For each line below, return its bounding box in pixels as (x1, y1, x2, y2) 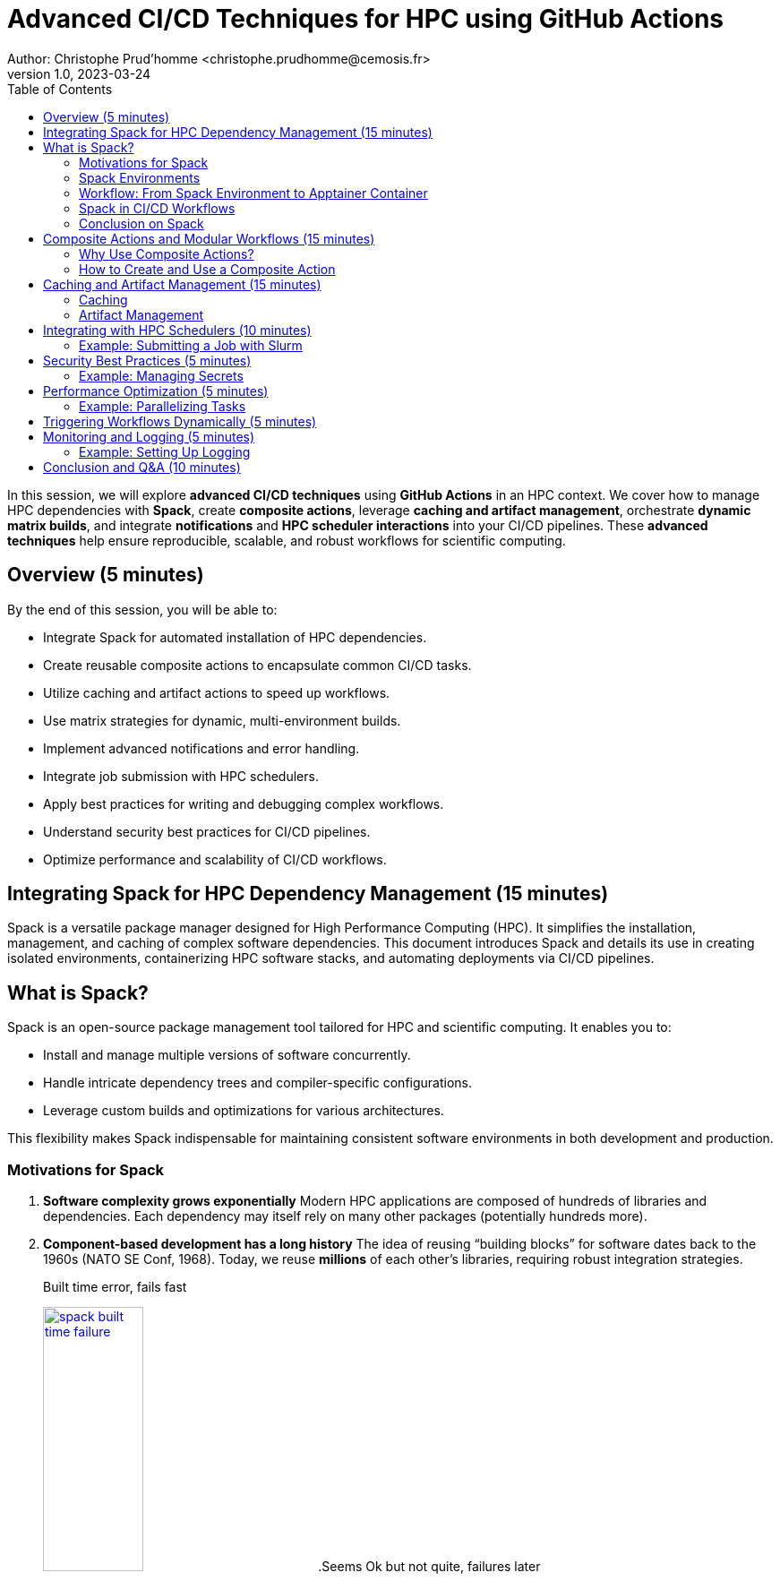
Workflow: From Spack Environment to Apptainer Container (79, 185, 428, 201)
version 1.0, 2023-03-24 (7, 65, 151, 82)
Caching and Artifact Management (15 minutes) (43, 276, 321, 292)
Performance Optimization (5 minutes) (43, 382, 269, 399)
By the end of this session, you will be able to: (7, 601, 278, 617)
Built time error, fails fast (43, 1279, 187, 1295)
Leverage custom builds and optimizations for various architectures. (43, 1103, 444, 1119)
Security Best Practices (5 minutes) (43, 352, 252, 368)
